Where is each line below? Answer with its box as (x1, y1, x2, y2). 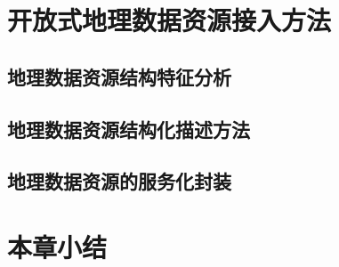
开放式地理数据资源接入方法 (7, 2, 332, 38)
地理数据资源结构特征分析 (7, 62, 231, 90)
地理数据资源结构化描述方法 (7, 115, 250, 142)
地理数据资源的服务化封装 (7, 167, 231, 195)
